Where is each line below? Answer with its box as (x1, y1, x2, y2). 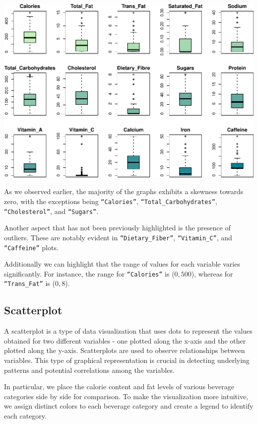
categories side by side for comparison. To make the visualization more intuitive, (4, 391, 249, 401)
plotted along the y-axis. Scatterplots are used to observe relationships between (4, 345, 245, 355)
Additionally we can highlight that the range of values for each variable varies (4, 259, 240, 269)
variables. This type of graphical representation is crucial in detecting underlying (4, 355, 250, 365)
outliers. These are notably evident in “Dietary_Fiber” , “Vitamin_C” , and (4, 232, 232, 242)
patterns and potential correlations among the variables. (4, 364, 175, 375)
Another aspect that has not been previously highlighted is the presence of (4, 222, 231, 233)
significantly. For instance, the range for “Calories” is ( (4, 268, 175, 279)
